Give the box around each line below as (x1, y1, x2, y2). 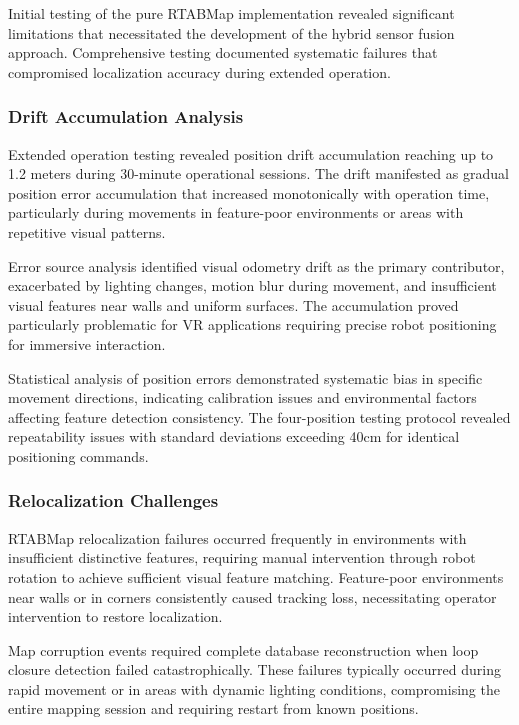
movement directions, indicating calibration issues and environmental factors (8, 387, 477, 408)
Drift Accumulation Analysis (8, 104, 244, 129)
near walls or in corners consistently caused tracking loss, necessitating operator (8, 586, 497, 607)
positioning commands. (8, 445, 149, 466)
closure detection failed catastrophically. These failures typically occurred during (8, 659, 501, 680)
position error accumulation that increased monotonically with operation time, (8, 182, 490, 203)
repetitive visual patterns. (8, 221, 166, 242)
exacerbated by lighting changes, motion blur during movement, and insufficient (8, 275, 497, 296)
